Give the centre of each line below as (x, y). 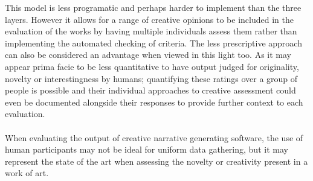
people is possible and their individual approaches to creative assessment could (150, 90)
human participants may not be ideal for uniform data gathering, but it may (147, 149)
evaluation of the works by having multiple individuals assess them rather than (151, 31)
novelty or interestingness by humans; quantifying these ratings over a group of (151, 78)
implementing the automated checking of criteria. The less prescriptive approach (153, 43)
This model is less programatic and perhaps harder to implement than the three (153, 7)
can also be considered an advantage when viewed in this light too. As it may (148, 55)
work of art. (27, 173)
